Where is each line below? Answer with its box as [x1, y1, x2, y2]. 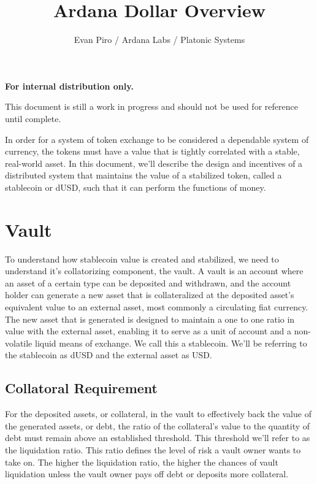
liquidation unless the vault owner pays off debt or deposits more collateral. [5, 467, 289, 480]
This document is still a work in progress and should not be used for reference [5, 100, 298, 113]
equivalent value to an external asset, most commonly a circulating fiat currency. [5, 300, 308, 313]
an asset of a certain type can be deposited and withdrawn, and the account [5, 276, 291, 289]
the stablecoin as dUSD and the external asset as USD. [5, 348, 212, 361]
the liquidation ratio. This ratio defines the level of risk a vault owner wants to [5, 443, 301, 456]
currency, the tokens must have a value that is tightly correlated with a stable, [5, 145, 300, 158]
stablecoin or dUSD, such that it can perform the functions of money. [5, 180, 266, 193]
